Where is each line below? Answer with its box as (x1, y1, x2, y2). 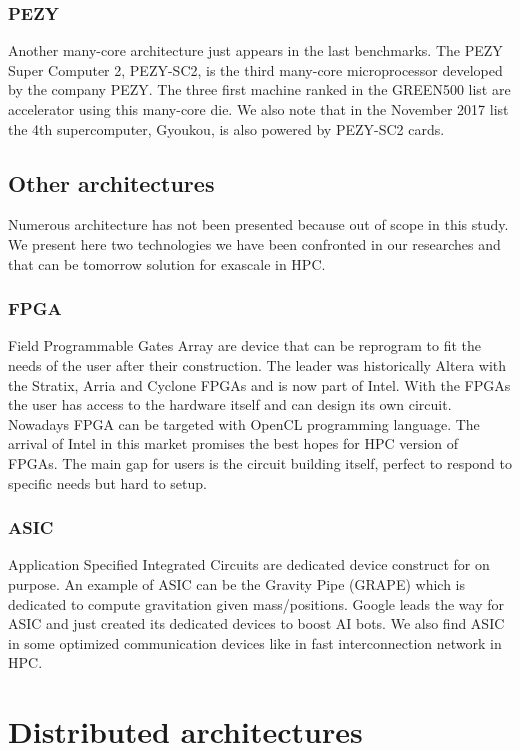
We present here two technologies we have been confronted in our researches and (8, 233, 501, 254)
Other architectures (8, 167, 215, 198)
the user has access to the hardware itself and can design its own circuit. (8, 394, 452, 415)
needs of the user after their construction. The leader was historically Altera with (8, 354, 507, 375)
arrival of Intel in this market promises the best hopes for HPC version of (8, 433, 459, 454)
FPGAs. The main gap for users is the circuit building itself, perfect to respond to (8, 452, 512, 473)
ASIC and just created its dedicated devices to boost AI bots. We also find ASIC (8, 613, 505, 634)
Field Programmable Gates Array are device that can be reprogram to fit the (8, 335, 481, 356)
